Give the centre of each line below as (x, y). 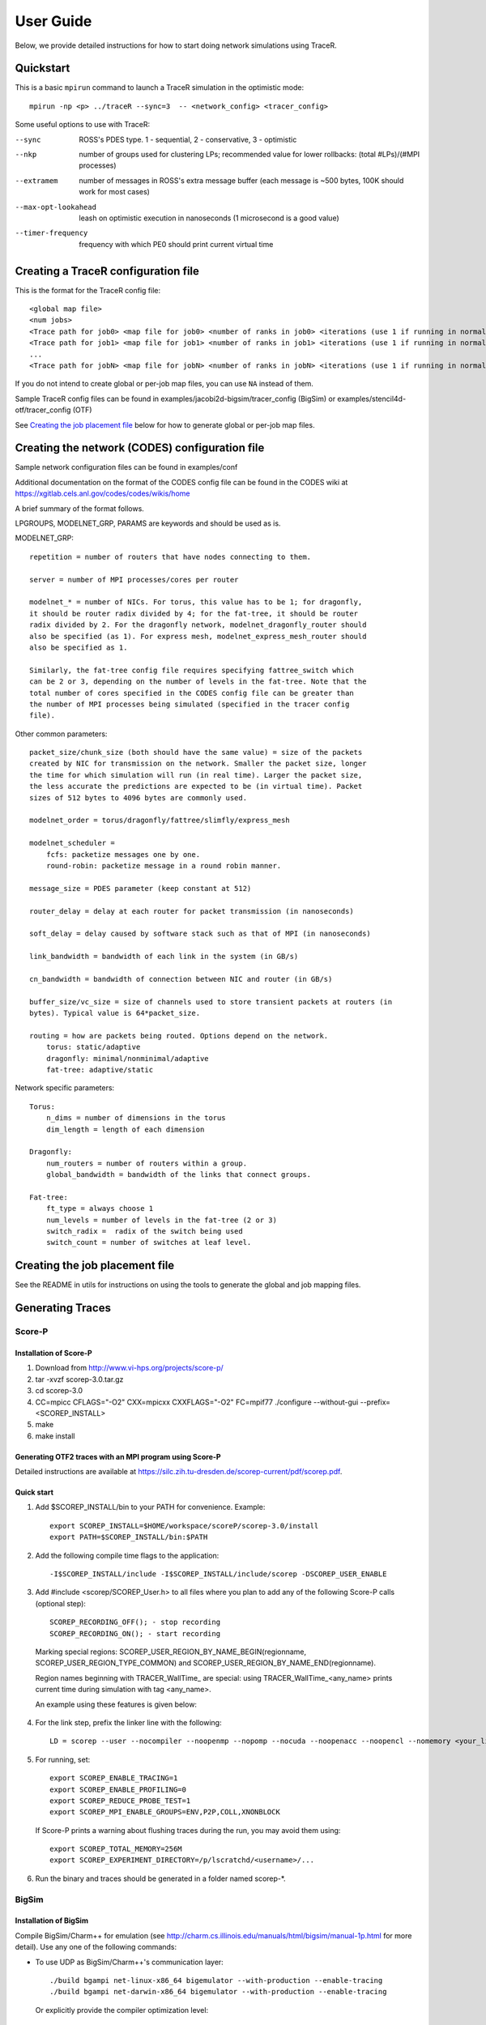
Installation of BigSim (52, 1921)
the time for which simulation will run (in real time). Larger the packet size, (196, 775)
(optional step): (61, 1603)
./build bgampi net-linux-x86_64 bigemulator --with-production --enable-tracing (216, 1980)
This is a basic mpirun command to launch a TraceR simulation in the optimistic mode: (160, 87)
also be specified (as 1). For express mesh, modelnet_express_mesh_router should (198, 636)
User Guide (53, 21)
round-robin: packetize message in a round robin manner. (164, 865)
